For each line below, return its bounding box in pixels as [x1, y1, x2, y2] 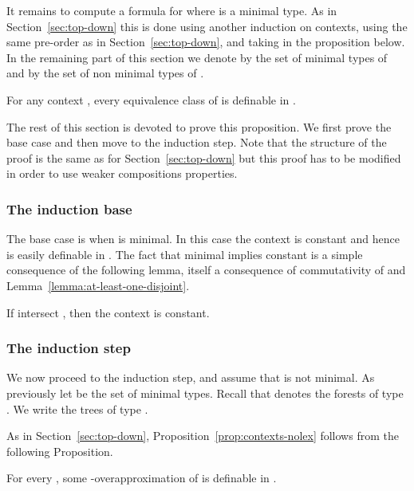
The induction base [6, 198, 132, 218]
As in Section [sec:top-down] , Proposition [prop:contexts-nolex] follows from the [6, 427, 399, 444]
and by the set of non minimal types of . [6, 65, 204, 81]
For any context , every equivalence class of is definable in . [6, 91, 296, 108]
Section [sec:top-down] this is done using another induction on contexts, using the [6, 18, 408, 34]
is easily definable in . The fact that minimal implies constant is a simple [6, 245, 363, 262]
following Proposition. [6, 442, 113, 459]
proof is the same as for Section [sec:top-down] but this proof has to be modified [6, 149, 401, 166]
